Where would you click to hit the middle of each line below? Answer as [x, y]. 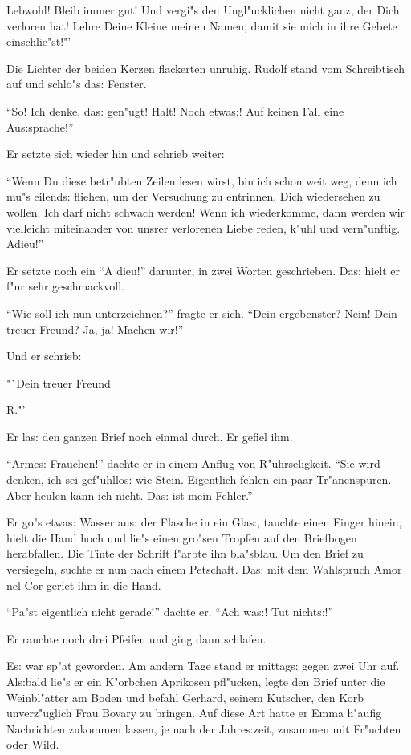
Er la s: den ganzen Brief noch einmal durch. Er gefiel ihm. [150, 436]
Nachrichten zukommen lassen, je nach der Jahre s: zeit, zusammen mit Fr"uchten [204, 728]
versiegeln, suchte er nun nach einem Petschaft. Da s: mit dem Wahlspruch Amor [204, 569]
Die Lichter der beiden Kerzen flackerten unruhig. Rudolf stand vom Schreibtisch [206, 68]
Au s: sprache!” [40, 126]
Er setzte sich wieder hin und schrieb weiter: [116, 154]
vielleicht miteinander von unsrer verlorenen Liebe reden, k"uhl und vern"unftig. [203, 227]
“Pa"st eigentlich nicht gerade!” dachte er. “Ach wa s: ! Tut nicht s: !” [170, 612]
